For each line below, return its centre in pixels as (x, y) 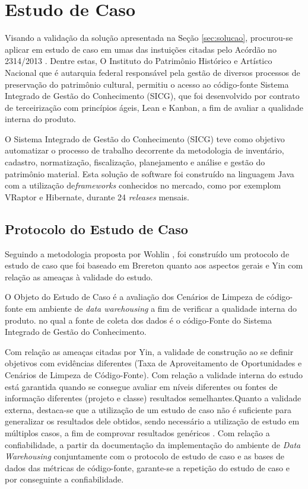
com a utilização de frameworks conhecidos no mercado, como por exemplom (143, 185)
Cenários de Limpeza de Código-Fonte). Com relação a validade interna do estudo (154, 374)
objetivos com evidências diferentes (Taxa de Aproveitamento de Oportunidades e (153, 363)
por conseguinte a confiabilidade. (64, 479)
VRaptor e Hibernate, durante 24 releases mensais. (97, 196)
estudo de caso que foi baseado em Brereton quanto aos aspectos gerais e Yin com (154, 265)
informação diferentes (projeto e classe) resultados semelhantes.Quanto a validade (153, 398)
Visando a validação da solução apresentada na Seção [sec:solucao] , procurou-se (149, 38)
